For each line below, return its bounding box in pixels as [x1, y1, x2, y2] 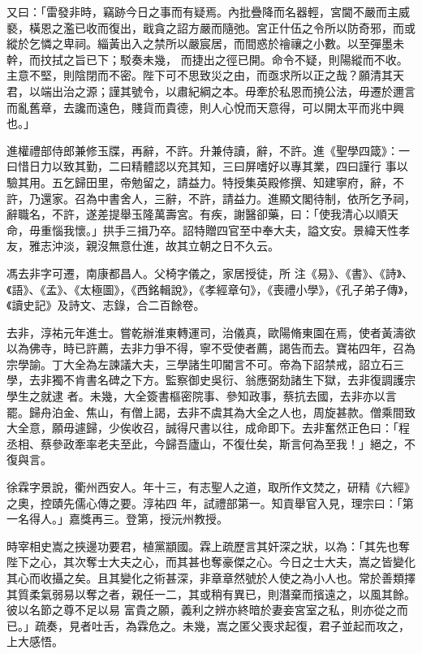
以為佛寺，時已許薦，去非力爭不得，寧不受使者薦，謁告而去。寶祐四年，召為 [6, 340, 416, 357]
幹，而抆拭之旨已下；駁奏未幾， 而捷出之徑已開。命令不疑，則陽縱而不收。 [6, 50, 408, 67]
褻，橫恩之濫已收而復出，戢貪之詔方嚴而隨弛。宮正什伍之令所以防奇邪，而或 [6, 19, 416, 36]
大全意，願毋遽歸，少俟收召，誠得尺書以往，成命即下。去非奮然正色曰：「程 [6, 419, 410, 436]
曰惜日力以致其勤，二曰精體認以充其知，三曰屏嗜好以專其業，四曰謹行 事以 [6, 158, 408, 175]
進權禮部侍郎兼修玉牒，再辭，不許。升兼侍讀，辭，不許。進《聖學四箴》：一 [6, 141, 410, 158]
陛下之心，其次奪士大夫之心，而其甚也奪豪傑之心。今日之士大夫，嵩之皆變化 [6, 553, 416, 570]
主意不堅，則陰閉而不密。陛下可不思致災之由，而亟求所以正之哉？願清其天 [6, 67, 404, 84]
